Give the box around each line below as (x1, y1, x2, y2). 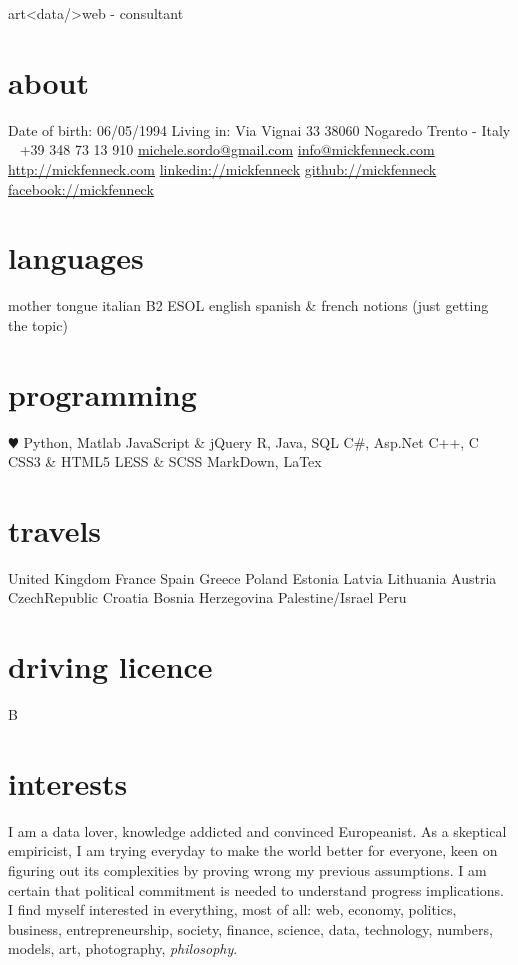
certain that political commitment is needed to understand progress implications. (8, 879, 504, 900)
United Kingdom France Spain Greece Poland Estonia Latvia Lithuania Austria (8, 567, 497, 588)
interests (8, 762, 128, 803)
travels (8, 509, 102, 550)
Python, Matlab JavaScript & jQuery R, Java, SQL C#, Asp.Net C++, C (23, 431, 479, 452)
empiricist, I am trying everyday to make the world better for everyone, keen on (8, 840, 498, 861)
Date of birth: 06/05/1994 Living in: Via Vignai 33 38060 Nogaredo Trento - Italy (8, 119, 511, 140)
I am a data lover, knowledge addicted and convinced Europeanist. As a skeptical (8, 820, 507, 841)
